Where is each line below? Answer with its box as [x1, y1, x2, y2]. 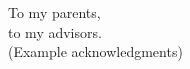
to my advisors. [8, 21, 102, 42]
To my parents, [8, 2, 101, 22]
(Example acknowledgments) [8, 41, 183, 62]
